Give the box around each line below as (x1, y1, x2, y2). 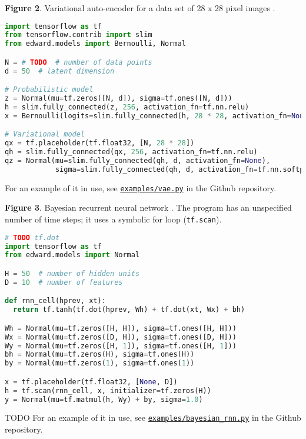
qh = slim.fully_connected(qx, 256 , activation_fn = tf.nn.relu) (5, 148, 258, 157)
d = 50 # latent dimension (5, 66, 115, 75)
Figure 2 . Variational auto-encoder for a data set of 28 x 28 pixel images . (5, 2, 275, 14)
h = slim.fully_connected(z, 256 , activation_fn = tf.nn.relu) (5, 103, 250, 112)
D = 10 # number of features (5, 278, 123, 287)
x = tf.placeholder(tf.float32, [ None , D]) (5, 377, 178, 386)
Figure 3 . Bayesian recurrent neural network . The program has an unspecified (5, 201, 292, 214)
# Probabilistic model (5, 85, 94, 94)
